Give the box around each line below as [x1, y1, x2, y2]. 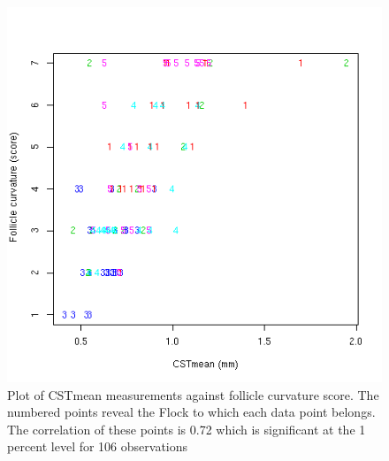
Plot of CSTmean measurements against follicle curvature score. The [7, 385, 379, 403]
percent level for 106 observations [7, 437, 188, 456]
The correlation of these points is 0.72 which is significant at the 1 [7, 419, 366, 438]
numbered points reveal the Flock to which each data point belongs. [7, 403, 376, 421]
